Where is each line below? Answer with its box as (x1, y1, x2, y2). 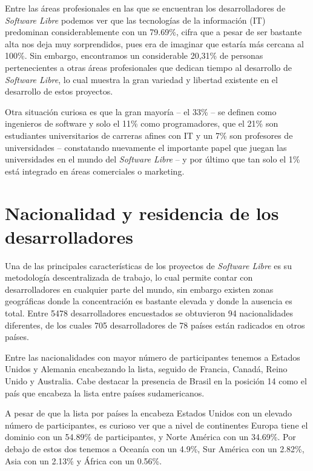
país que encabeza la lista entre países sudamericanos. (5, 386, 205, 399)
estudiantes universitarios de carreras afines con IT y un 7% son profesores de (5, 129, 293, 141)
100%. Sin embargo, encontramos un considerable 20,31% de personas (5, 49, 263, 62)
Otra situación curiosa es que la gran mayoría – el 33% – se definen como (5, 105, 277, 118)
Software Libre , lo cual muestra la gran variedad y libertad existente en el (5, 73, 278, 85)
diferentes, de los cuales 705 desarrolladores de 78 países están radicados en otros (5, 318, 305, 331)
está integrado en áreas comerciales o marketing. (5, 164, 185, 177)
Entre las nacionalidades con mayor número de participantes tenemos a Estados (5, 350, 300, 363)
